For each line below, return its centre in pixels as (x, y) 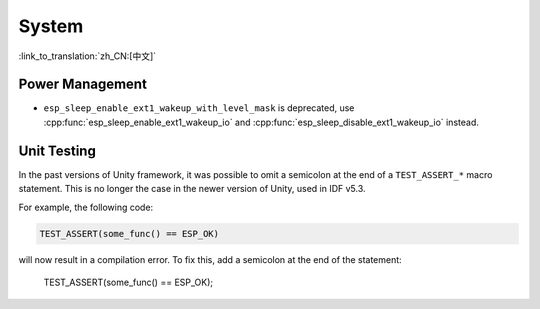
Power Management (82, 84)
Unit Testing (57, 150)
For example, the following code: (86, 207)
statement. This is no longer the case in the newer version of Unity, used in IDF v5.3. (192, 189)
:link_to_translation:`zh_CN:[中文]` (87, 56)
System (51, 26)
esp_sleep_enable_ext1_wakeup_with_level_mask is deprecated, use (199, 108)
